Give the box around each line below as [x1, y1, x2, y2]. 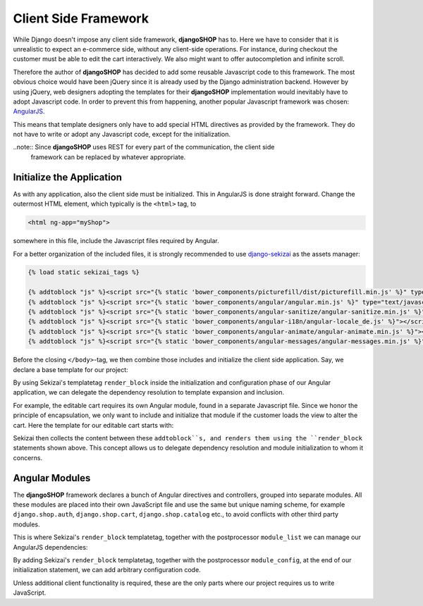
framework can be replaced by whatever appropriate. [30, 152, 186, 161]
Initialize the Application [13, 171, 123, 183]
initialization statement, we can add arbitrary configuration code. [13, 566, 201, 574]
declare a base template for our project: [13, 365, 128, 373]
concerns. [13, 453, 43, 462]
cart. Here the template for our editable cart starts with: [13, 421, 174, 429]
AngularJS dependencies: [13, 543, 88, 551]
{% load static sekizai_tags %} [27, 268, 140, 276]
